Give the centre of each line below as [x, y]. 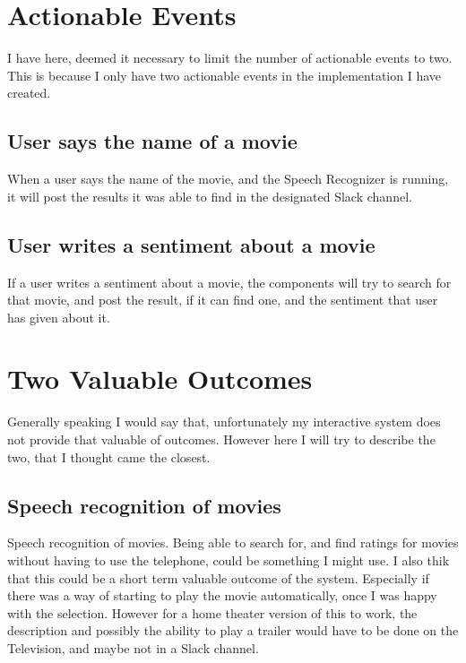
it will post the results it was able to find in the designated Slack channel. [210, 196]
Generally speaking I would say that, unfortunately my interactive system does [224, 422]
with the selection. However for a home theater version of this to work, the [212, 612]
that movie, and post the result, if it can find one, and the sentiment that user [223, 300]
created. [29, 93]
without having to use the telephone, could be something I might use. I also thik [229, 560]
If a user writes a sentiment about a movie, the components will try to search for [229, 282]
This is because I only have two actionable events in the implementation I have [224, 75]
